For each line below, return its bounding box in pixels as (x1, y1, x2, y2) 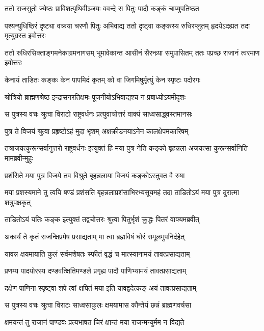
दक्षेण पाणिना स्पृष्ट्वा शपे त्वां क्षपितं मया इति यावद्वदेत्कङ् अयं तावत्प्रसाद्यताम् (5, 282, 196, 293)
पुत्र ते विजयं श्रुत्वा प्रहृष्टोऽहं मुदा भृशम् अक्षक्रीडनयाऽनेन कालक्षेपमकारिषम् (5, 125, 189, 136)
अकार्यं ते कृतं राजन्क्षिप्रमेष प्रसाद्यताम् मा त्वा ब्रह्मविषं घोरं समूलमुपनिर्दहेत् (5, 231, 185, 241)
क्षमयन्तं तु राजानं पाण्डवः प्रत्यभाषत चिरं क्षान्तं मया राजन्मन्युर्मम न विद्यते (5, 316, 184, 327)
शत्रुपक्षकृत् (5, 197, 31, 207)
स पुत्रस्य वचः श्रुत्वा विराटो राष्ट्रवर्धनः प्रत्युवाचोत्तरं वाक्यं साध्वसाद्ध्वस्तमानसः (5, 108, 193, 119)
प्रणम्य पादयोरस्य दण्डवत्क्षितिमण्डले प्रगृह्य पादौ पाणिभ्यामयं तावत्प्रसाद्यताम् (5, 265, 187, 276)
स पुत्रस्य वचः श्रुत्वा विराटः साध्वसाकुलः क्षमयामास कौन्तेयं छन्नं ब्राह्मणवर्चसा (5, 299, 192, 310)
